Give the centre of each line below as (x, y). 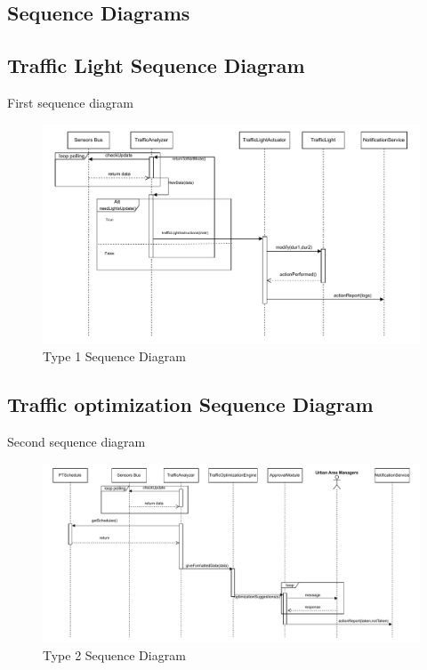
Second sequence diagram (77, 442)
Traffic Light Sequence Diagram (156, 65)
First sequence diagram (70, 102)
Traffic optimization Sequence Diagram (190, 404)
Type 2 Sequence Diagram (114, 655)
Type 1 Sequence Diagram (114, 356)
